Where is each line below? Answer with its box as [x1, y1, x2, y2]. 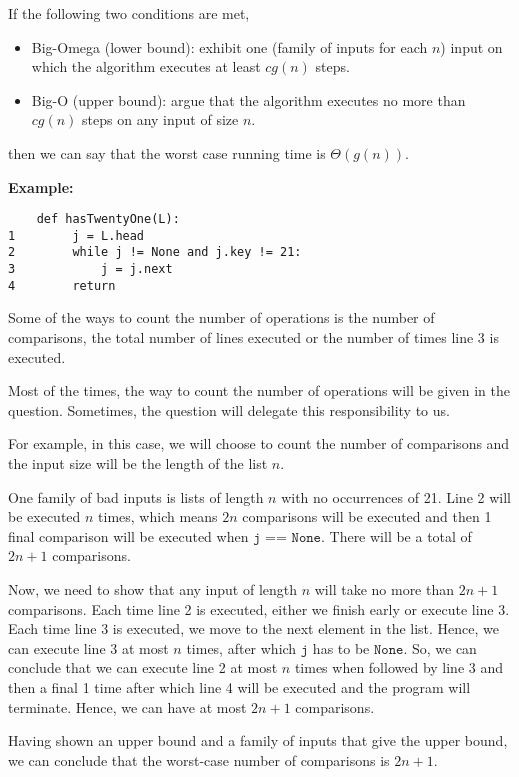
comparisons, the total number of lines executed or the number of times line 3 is [8, 327, 499, 348]
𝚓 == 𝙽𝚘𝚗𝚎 [253, 530, 321, 545]
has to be [312, 637, 370, 658]
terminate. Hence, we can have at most [8, 696, 247, 717]
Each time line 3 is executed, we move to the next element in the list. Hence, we [8, 618, 500, 639]
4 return [8, 278, 116, 293]
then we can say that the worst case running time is [8, 142, 326, 163]
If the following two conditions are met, [8, 3, 250, 23]
